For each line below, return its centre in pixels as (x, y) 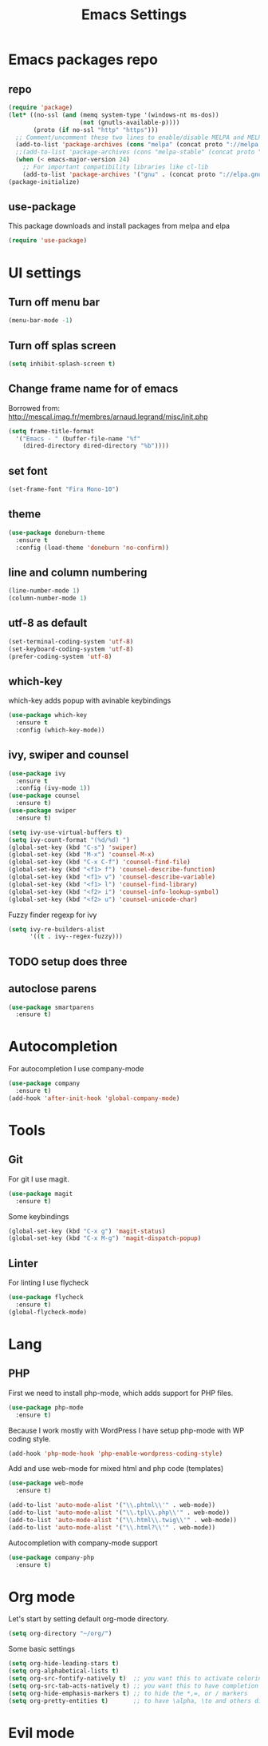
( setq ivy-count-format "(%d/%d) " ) (69, 840)
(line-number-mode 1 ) (44, 591)
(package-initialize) (44, 181)
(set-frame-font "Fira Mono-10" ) (64, 489)
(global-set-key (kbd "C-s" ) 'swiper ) (73, 847)
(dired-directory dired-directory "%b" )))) (96, 446)
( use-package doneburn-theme (57, 532)
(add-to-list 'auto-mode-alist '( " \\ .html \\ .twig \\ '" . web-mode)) (123, 1520)
